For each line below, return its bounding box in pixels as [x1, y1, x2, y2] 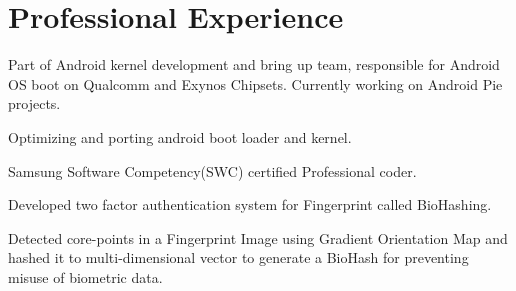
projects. [8, 93, 61, 114]
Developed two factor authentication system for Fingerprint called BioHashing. [8, 194, 492, 215]
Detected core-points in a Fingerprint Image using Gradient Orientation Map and [8, 227, 508, 248]
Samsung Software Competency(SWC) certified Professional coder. [8, 160, 417, 181]
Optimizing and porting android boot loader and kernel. [8, 126, 352, 147]
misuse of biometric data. [8, 266, 163, 287]
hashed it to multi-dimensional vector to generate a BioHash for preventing [8, 247, 469, 268]
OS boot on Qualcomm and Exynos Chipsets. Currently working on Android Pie [8, 73, 503, 94]
